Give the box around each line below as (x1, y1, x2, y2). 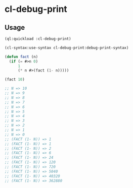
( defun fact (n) (4, 54, 38, 59)
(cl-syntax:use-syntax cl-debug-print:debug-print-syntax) (4, 45, 129, 50)
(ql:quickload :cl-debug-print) (4, 36, 71, 41)
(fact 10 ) (4, 77, 25, 82)
